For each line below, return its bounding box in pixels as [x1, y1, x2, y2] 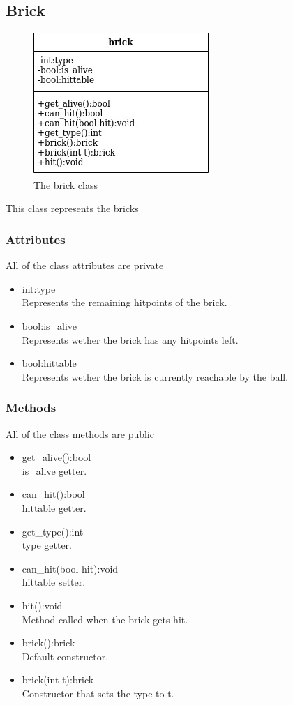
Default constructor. [22, 649, 109, 663]
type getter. [22, 538, 73, 552]
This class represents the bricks [6, 201, 139, 215]
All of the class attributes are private [6, 258, 164, 273]
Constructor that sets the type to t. [22, 685, 174, 700]
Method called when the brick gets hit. [22, 612, 188, 626]
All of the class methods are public [6, 426, 154, 441]
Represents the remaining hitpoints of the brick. [22, 295, 227, 310]
